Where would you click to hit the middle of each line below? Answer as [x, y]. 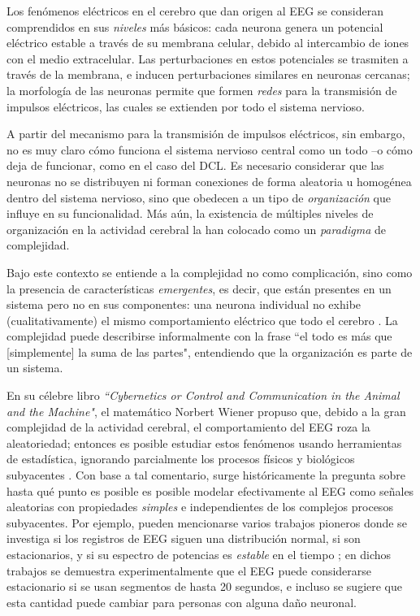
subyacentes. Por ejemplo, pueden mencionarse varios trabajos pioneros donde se [207, 522]
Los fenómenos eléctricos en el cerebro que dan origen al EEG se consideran [195, 11]
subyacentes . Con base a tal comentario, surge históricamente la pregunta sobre [206, 475]
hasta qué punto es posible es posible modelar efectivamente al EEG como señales [210, 490]
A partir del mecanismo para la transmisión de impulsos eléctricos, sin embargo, [206, 134]
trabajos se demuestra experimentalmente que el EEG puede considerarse [189, 570]
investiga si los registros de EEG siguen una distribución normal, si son [184, 538]
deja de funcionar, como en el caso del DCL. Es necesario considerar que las [195, 165]
